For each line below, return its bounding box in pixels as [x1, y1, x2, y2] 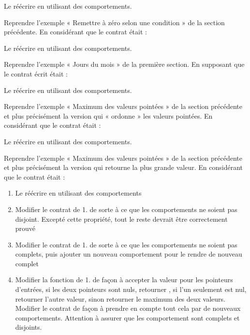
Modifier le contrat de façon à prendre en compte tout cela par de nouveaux [15, 303, 241, 313]
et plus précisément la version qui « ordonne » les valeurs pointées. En [4, 110, 213, 121]
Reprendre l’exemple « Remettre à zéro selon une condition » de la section [4, 17, 225, 27]
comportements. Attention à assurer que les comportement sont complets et [15, 312, 240, 322]
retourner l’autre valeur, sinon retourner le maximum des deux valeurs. [15, 293, 226, 304]
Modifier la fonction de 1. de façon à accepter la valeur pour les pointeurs [15, 274, 233, 285]
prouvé [15, 223, 36, 233]
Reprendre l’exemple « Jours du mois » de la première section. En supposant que [4, 59, 245, 69]
